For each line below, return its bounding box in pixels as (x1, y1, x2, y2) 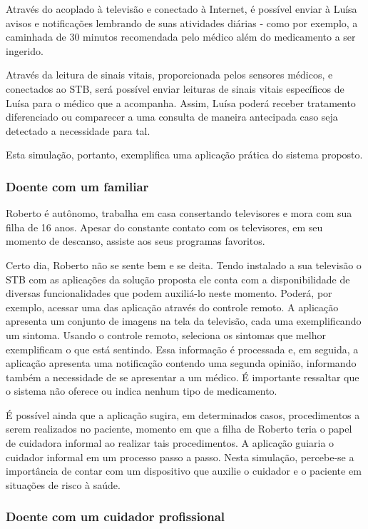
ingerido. (6, 43, 44, 58)
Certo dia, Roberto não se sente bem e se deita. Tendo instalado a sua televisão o (6, 257, 362, 272)
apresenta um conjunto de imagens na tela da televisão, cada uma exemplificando (6, 313, 362, 328)
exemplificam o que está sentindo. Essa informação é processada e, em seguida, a (6, 341, 359, 356)
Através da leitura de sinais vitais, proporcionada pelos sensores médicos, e (6, 67, 333, 82)
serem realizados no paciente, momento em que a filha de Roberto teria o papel (6, 421, 352, 436)
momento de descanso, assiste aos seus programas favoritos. (6, 233, 265, 248)
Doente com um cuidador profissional (6, 508, 225, 525)
